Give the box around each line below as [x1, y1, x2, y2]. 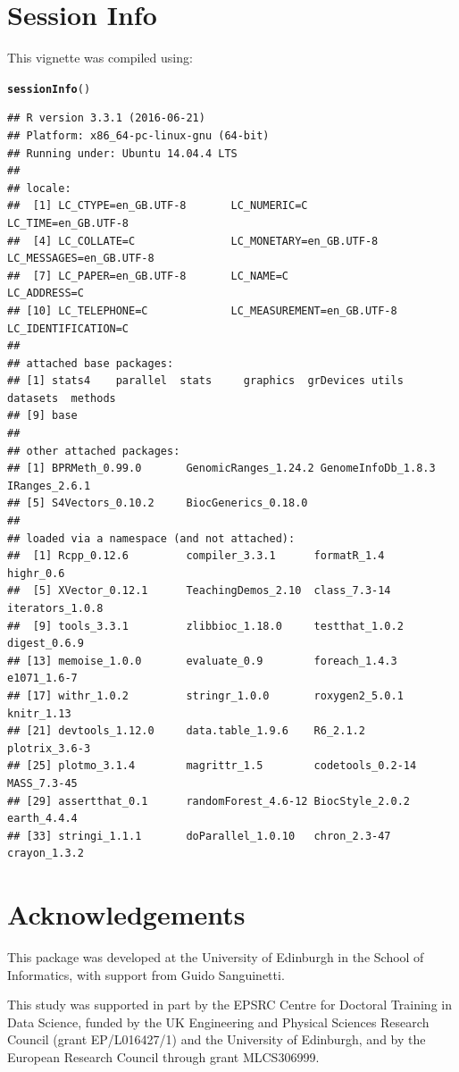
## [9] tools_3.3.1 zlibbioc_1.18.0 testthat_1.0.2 [7, 619, 404, 632]
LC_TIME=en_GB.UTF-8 [7, 216, 129, 230]
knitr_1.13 [7, 707, 71, 720]
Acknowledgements [7, 896, 246, 933]
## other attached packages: [7, 444, 180, 457]
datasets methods [7, 391, 116, 405]
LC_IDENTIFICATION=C [7, 322, 129, 335]
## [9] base [7, 409, 78, 423]
